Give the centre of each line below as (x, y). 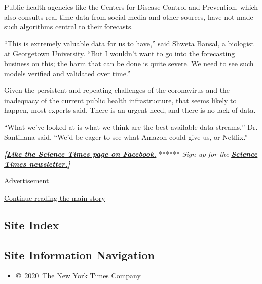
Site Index (32, 225)
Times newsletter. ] (37, 163)
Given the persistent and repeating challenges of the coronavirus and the (117, 90)
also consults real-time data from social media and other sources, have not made (129, 16)
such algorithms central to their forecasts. (69, 27)
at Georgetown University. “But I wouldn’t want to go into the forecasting (120, 53)
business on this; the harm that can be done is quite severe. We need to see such (129, 63)
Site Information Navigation (79, 254)
